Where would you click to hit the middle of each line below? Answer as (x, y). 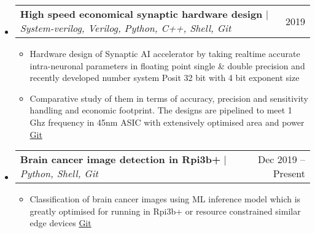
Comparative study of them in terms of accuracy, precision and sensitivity (169, 98)
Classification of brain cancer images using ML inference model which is (165, 199)
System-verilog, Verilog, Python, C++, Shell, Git (126, 28)
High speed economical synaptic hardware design (141, 14)
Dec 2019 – (281, 159)
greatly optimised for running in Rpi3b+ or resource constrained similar (165, 211)
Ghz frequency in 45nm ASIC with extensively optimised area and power (167, 122)
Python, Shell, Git (59, 174)
